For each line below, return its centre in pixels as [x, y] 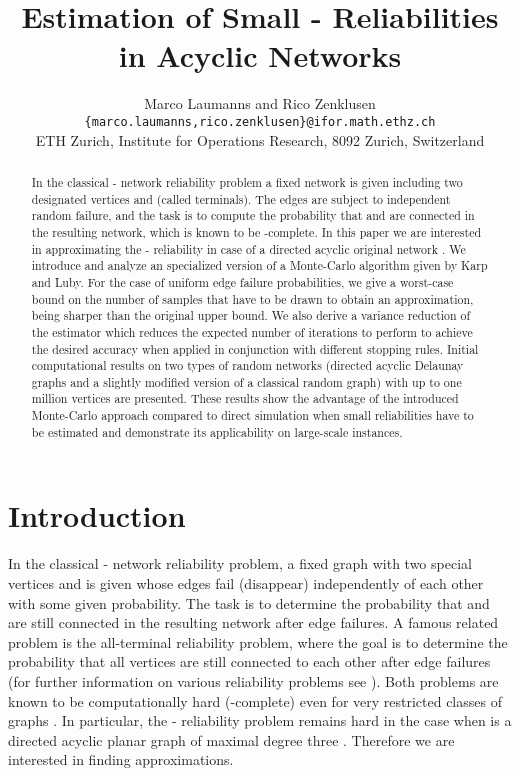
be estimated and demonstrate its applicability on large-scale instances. [217, 431]
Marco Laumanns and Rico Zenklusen [260, 103]
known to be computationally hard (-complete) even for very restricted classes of [255, 700]
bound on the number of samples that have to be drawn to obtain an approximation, [252, 298]
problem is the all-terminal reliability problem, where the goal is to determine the [258, 641]
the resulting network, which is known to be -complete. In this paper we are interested [256, 231]
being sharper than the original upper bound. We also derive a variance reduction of [251, 315]
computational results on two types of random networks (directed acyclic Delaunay [247, 365]
